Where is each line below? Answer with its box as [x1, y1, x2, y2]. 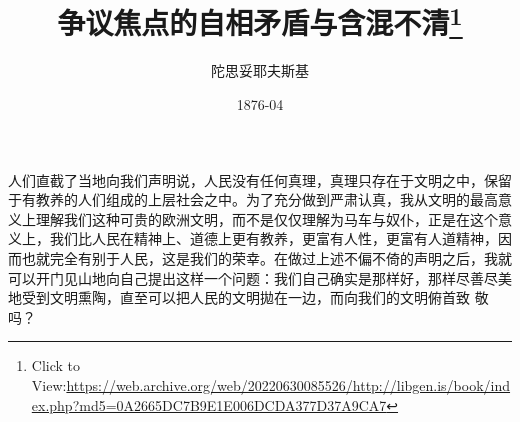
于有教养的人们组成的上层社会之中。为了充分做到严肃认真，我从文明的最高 [8, 189, 498, 210]
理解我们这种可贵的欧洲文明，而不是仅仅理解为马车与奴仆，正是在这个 [35, 208, 498, 229]
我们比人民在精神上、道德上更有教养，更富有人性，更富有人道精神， [49, 228, 498, 249]
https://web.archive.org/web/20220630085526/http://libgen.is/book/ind [66, 374, 511, 395]
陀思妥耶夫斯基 [211, 60, 309, 81]
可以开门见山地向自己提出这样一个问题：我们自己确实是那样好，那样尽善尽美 [8, 267, 512, 288]
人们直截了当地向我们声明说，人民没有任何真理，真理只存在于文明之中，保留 [8, 169, 512, 190]
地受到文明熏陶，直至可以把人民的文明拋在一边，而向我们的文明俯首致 [8, 287, 470, 308]
